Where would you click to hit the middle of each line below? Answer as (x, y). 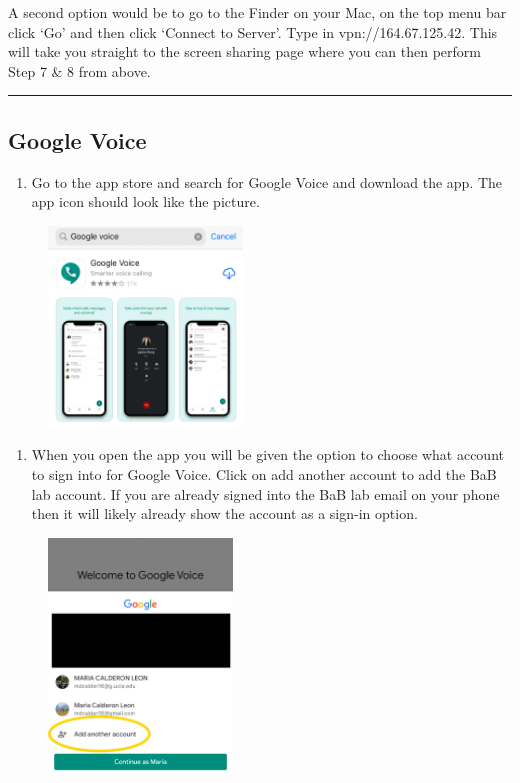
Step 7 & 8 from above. (79, 70)
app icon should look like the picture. (145, 201)
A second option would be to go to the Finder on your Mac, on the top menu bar (257, 12)
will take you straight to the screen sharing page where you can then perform (244, 51)
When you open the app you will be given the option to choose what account (267, 454)
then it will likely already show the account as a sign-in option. (224, 513)
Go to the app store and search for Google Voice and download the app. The (267, 181)
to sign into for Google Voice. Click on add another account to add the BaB (264, 473)
